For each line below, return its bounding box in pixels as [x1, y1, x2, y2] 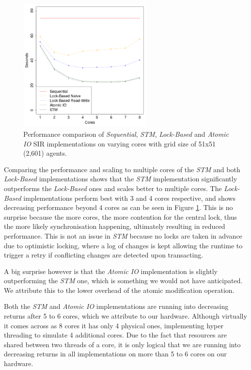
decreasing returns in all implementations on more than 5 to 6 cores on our [4, 349, 227, 359]
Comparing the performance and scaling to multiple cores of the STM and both [4, 164, 240, 174]
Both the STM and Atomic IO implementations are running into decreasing [4, 301, 229, 311]
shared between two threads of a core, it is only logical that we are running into [4, 339, 241, 349]
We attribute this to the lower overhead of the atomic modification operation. [4, 285, 235, 295]
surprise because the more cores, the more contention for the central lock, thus [4, 211, 237, 222]
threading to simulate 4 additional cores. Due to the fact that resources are [4, 330, 227, 340]
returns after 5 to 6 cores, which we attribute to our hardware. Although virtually [4, 311, 247, 321]
